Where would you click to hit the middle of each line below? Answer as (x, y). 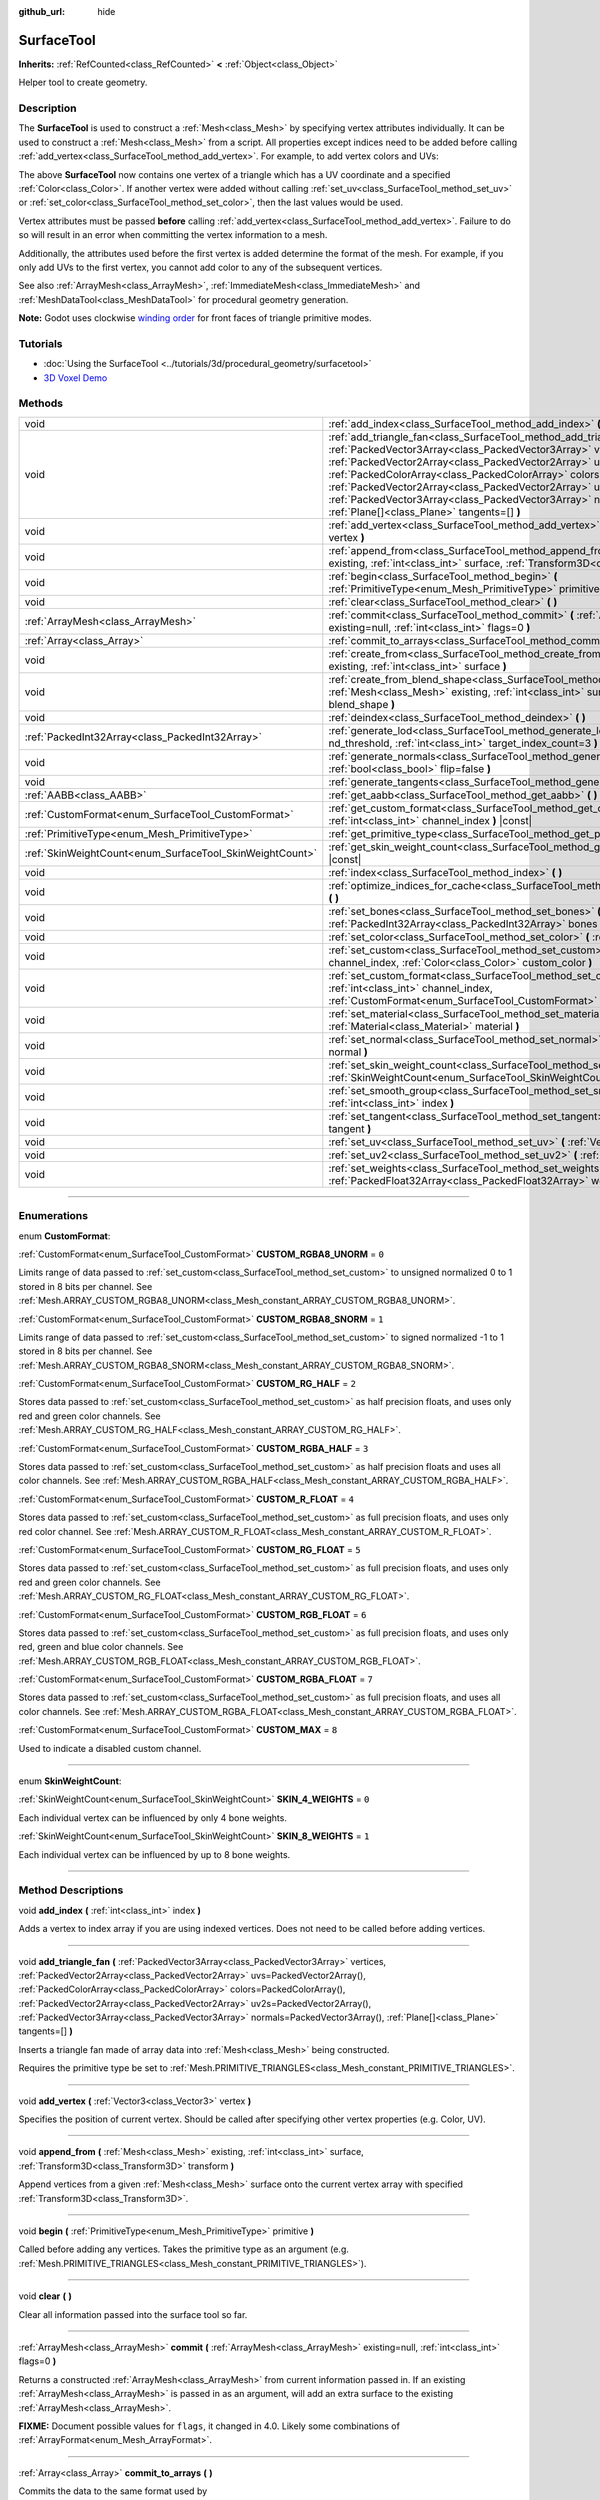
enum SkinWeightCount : (70, 1781)
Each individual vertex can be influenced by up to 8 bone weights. (154, 1854)
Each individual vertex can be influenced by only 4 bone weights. (152, 1817)
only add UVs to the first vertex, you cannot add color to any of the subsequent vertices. (200, 267)
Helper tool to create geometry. (83, 82)
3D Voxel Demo (75, 377)
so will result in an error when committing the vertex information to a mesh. (173, 235)
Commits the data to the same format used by (113, 2491)
